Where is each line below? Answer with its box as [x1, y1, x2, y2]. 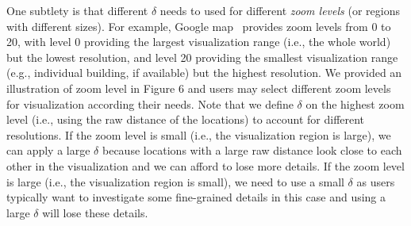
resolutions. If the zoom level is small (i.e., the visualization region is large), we [6, 126, 391, 143]
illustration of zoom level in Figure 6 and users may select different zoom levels [6, 79, 391, 96]
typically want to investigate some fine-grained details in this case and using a [6, 189, 386, 205]
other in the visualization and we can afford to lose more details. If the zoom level [6, 157, 405, 174]
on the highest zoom [305, 95, 405, 112]
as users [356, 173, 395, 190]
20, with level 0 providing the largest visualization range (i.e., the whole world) [6, 33, 391, 50]
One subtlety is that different [6, 2, 148, 18]
